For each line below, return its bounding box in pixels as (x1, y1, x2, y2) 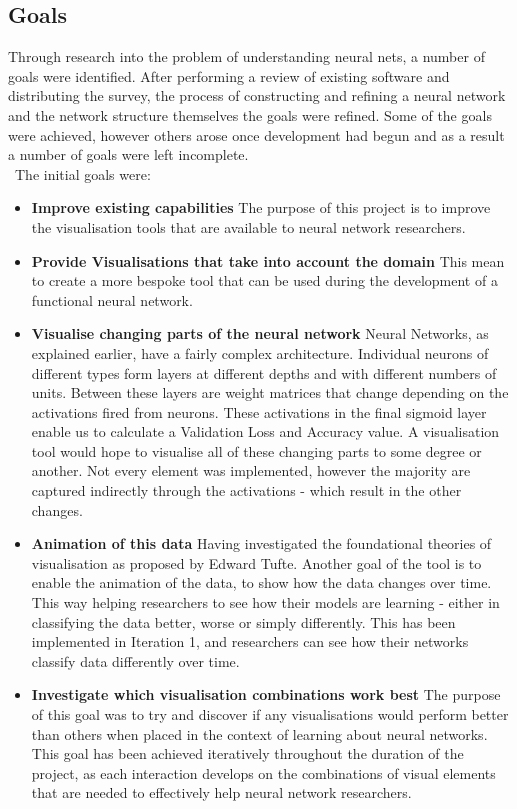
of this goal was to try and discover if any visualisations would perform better (31, 704, 509, 725)
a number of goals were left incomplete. (8, 144, 249, 165)
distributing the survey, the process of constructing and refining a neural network (8, 85, 506, 106)
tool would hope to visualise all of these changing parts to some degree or (31, 440, 482, 461)
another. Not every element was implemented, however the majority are (31, 460, 471, 481)
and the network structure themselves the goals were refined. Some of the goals (8, 104, 492, 125)
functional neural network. (31, 289, 193, 310)
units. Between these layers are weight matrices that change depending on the (31, 382, 509, 403)
